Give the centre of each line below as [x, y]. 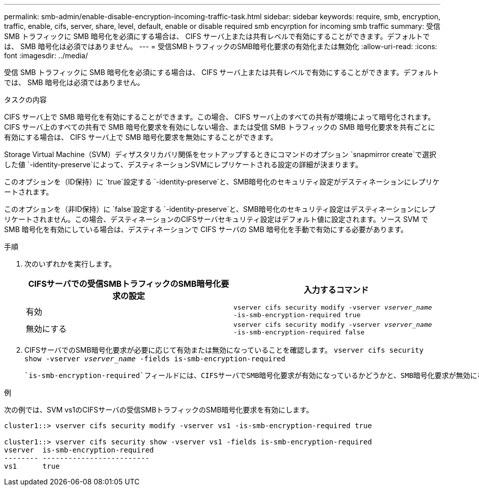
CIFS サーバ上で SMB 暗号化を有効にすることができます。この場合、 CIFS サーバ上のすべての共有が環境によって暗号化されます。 [220, 117]
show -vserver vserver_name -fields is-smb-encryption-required [155, 359]
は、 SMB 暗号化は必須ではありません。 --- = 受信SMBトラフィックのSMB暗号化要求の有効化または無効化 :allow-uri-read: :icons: [221, 46]
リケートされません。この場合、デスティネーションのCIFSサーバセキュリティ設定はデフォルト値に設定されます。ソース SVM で [216, 219]
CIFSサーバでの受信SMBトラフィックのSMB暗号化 [125, 284]
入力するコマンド [336, 290]
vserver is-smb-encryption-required [79, 450]
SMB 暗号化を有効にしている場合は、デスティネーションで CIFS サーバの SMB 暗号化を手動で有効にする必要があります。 [206, 229]
